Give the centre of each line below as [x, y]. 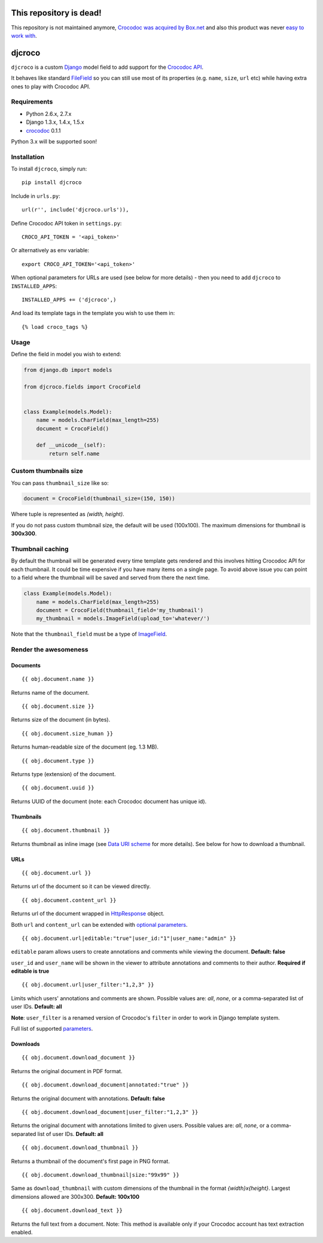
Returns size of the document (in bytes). [61, 720]
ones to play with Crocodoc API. [51, 86]
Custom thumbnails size [47, 471]
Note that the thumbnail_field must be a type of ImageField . [89, 634]
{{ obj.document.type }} [58, 761]
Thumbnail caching [40, 549]
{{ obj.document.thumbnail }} [66, 830]
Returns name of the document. [50, 692]
